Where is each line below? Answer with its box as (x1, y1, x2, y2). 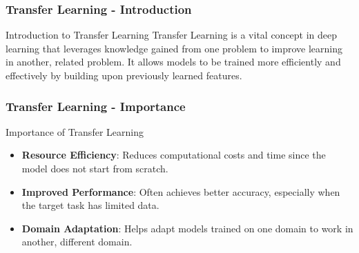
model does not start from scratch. (21, 161, 168, 175)
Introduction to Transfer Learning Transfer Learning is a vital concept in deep (6, 28, 338, 42)
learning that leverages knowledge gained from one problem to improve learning (6, 41, 342, 55)
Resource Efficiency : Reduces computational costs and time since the (21, 148, 326, 162)
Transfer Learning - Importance (6, 97, 186, 114)
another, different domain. (21, 234, 133, 249)
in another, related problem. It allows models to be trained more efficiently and (6, 54, 341, 69)
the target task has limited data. (21, 198, 159, 212)
